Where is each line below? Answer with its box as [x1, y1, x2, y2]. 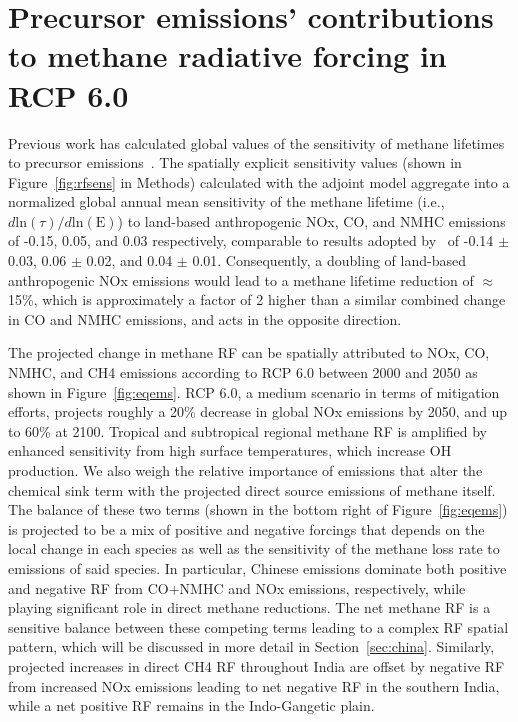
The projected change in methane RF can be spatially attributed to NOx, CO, [8, 342, 490, 363]
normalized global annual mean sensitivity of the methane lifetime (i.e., [8, 191, 445, 212]
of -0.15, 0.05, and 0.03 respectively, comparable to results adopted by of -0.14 [8, 230, 494, 251]
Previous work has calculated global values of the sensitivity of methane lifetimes [8, 132, 505, 153]
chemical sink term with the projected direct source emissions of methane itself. [8, 479, 496, 500]
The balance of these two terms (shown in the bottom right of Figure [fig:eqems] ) [8, 499, 508, 520]
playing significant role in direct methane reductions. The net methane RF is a [8, 597, 491, 618]
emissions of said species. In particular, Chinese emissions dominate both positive [8, 557, 507, 578]
